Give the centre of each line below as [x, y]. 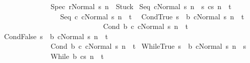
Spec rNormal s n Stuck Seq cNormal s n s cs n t [141, 6]
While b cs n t [77, 56]
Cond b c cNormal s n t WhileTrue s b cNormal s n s [148, 46]
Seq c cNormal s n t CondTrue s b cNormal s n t [152, 16]
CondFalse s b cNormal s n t [56, 36]
